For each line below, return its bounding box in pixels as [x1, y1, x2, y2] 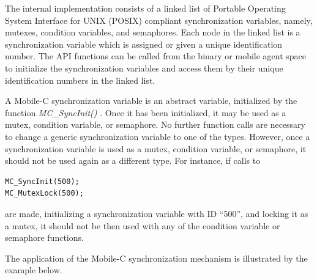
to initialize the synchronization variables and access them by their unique [5, 61, 283, 74]
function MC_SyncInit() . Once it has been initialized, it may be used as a [5, 106, 286, 119]
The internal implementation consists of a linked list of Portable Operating [5, 2, 286, 14]
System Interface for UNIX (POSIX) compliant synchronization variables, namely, [5, 13, 313, 26]
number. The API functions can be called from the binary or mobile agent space [5, 50, 307, 62]
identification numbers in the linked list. [5, 73, 155, 86]
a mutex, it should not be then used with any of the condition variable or [5, 219, 280, 232]
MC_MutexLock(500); [5, 189, 84, 198]
